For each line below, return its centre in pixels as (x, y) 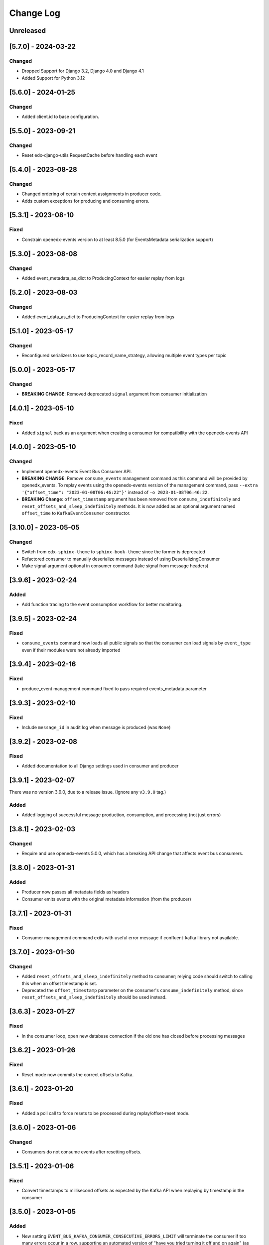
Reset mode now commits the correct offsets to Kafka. (78, 1074)
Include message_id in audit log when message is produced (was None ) (96, 727)
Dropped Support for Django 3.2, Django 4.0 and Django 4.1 (83, 71)
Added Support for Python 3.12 (53, 78)
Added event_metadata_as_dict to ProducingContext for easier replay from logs (103, 278)
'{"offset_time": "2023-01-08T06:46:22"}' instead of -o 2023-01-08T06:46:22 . (115, 492)
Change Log (35, 13)
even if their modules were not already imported (71, 650)
